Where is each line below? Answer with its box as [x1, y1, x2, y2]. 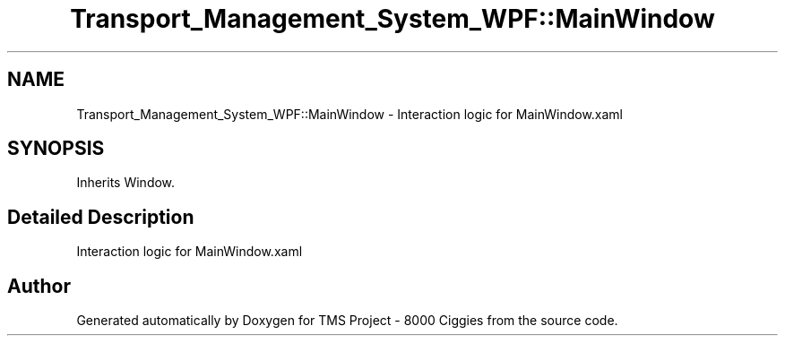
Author [7, 274, 71, 297]
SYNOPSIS [7, 137, 105, 160]
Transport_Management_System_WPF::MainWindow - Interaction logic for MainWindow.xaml [76, 106, 623, 122]
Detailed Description [7, 205, 194, 228]
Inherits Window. [76, 175, 176, 191]
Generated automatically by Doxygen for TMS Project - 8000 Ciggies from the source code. [76, 313, 618, 329]
